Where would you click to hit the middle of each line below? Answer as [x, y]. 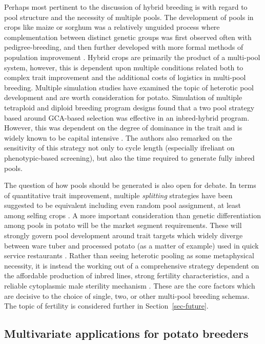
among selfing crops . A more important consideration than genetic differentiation [132, 215]
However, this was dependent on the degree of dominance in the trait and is [123, 128]
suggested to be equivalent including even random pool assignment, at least [123, 205]
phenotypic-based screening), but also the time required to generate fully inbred [129, 157]
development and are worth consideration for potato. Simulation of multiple [123, 97]
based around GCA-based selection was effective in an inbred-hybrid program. [127, 117]
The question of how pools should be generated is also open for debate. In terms [130, 185]
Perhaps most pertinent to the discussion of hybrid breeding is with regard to [126, 7]
